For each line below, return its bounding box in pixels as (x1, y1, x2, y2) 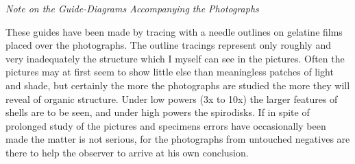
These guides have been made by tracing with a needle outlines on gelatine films (5, 24, 343, 38)
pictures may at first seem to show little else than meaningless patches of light (5, 65, 334, 79)
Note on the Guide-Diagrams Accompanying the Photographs (5, 1, 259, 15)
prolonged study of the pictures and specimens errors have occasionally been (5, 118, 326, 132)
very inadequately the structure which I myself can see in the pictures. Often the (5, 51, 345, 65)
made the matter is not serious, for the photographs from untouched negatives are (5, 132, 350, 146)
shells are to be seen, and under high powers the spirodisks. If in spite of (5, 105, 310, 119)
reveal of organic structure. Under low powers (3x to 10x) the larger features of (5, 91, 338, 106)
